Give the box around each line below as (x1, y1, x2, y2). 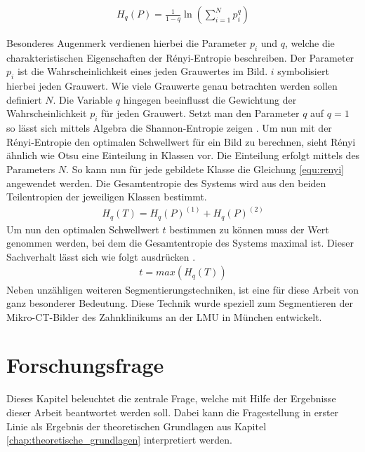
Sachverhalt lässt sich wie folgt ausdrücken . (6, 249, 196, 263)
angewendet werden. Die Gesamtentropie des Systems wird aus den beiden (6, 175, 326, 190)
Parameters (6, 161, 55, 176)
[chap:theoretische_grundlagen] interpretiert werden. (6, 432, 232, 447)
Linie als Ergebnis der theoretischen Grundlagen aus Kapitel (6, 418, 267, 433)
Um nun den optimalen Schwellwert (6, 221, 159, 236)
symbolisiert (277, 64, 329, 78)
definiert (6, 92, 42, 107)
